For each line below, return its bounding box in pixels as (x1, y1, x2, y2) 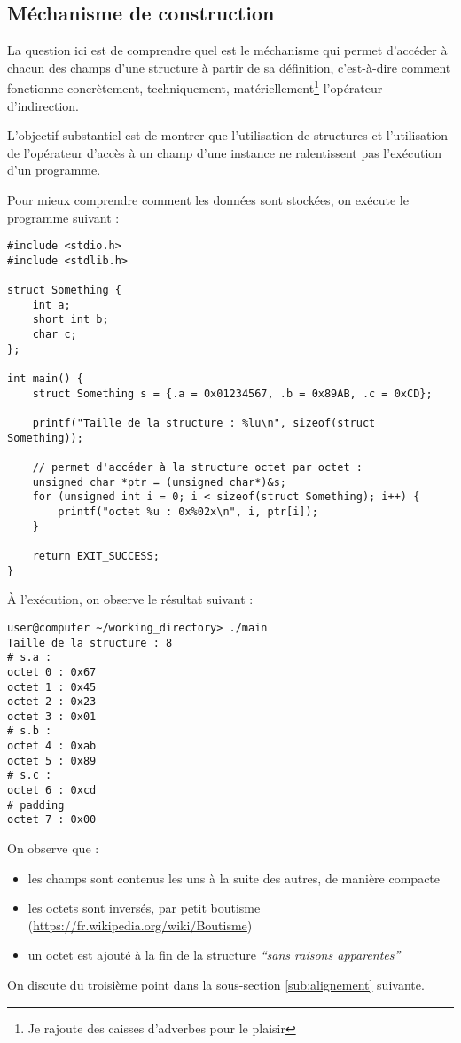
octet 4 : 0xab (7, 740, 97, 753)
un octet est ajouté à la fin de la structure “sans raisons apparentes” (27, 945, 401, 964)
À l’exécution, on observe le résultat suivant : (7, 590, 254, 608)
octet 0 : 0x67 (7, 665, 97, 678)
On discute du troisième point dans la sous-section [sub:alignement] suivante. (7, 976, 425, 994)
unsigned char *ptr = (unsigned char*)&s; (32, 475, 286, 489)
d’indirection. (7, 96, 79, 114)
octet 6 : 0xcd (7, 784, 97, 797)
